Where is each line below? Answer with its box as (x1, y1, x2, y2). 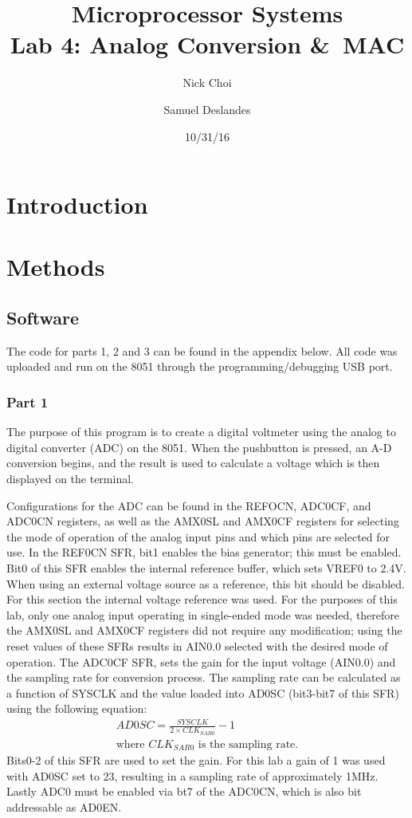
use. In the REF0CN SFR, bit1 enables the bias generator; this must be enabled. (6, 544, 402, 560)
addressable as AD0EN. (6, 799, 122, 815)
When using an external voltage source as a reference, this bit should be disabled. (6, 575, 405, 592)
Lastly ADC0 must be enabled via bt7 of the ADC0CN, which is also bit (6, 783, 362, 800)
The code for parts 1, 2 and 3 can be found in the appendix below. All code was (6, 342, 398, 359)
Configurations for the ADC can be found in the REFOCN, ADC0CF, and (6, 497, 371, 513)
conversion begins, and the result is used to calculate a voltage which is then (6, 454, 380, 471)
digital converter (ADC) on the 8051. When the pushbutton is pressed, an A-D (6, 438, 392, 455)
